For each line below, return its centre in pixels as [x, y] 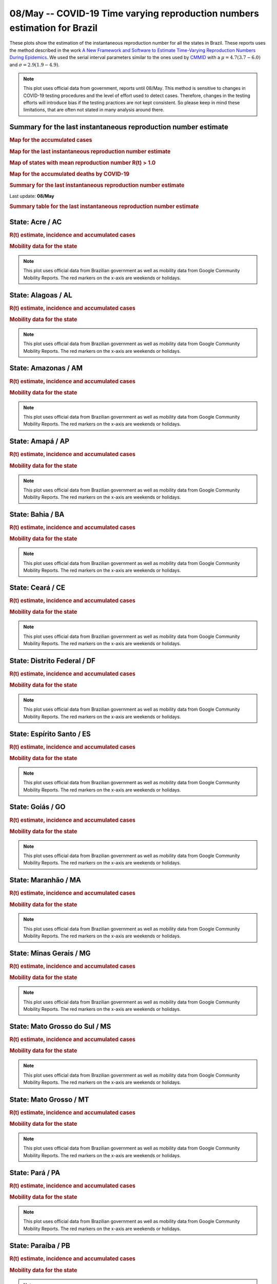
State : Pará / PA [35, 1173]
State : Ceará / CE [37, 587]
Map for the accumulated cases [51, 140]
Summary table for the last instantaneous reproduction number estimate [104, 206]
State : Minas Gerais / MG [50, 953]
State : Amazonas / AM [46, 368]
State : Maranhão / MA [45, 880]
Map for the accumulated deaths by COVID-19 [70, 174]
